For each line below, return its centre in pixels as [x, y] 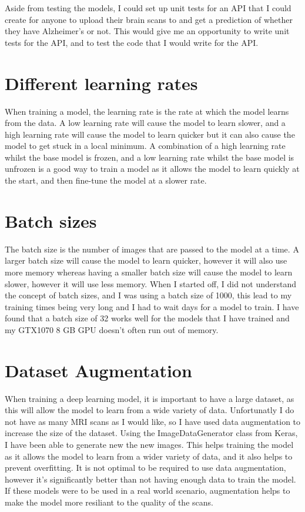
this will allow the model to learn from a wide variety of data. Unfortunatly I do [150, 410]
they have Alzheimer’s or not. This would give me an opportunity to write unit [147, 31]
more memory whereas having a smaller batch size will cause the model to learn [149, 272]
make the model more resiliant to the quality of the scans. [109, 502]
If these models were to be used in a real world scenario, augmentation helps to [148, 491]
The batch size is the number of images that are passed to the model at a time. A [152, 249]
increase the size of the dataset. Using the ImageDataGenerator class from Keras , [151, 433]
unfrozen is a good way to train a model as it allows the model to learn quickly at [152, 169]
